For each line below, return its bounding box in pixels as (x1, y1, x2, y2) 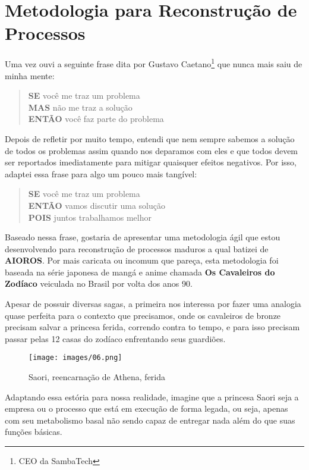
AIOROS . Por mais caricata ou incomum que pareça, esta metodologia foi (5, 254, 279, 267)
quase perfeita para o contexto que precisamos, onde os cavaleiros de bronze (5, 309, 281, 321)
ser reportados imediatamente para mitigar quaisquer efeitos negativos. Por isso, (5, 156, 297, 168)
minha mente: (5, 69, 55, 82)
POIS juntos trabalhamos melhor (28, 211, 152, 223)
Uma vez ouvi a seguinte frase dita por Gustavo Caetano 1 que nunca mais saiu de (5, 56, 302, 70)
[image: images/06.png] (29, 353, 122, 362)
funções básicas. (5, 425, 62, 438)
